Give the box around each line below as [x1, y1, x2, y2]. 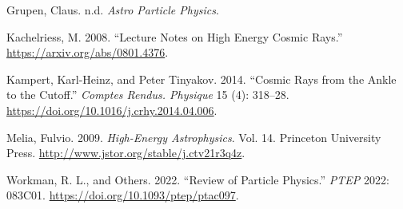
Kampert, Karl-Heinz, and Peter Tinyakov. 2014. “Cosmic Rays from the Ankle [6, 70, 397, 87]
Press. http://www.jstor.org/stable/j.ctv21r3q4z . [6, 144, 245, 161]
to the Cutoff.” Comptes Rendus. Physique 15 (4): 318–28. [6, 86, 289, 103]
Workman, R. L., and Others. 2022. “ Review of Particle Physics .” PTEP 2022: [6, 171, 389, 187]
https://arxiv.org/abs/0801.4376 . [6, 44, 169, 61]
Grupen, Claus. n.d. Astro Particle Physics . [6, 2, 219, 18]
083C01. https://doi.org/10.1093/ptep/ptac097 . [6, 187, 239, 203]
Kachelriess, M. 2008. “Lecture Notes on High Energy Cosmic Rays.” [6, 28, 343, 45]
